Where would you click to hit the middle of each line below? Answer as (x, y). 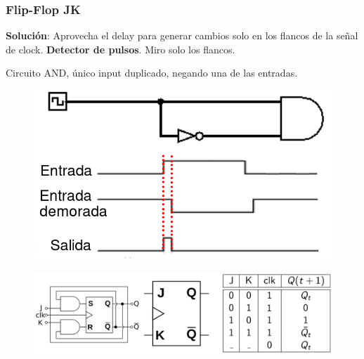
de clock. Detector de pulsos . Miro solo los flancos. (121, 49)
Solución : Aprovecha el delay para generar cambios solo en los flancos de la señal (182, 35)
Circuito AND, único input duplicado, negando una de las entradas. (152, 73)
